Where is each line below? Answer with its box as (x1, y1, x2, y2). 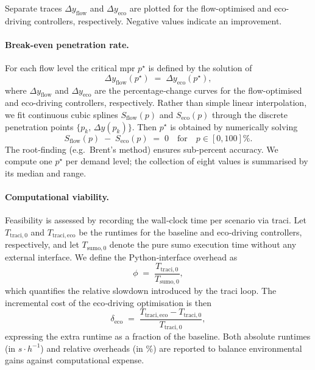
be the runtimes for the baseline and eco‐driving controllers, (79, 225, 302, 238)
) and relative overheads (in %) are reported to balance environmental (40, 341, 302, 354)
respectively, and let (5, 238, 79, 251)
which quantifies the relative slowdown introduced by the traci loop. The (5, 284, 277, 297)
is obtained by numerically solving (170, 120, 298, 133)
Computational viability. (5, 190, 110, 203)
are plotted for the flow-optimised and (129, 2, 272, 14)
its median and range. (5, 166, 87, 179)
